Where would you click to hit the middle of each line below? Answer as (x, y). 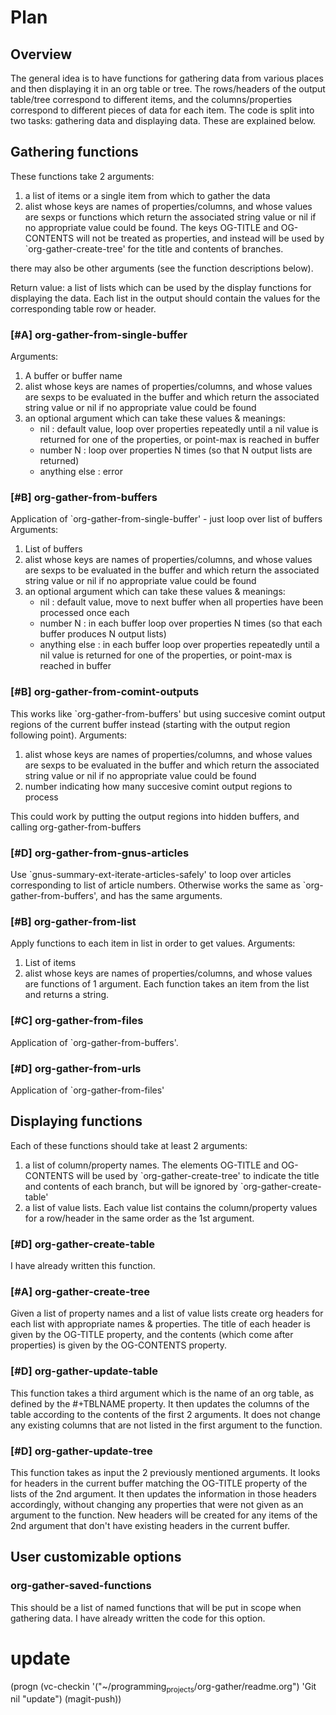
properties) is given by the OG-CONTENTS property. (118, 1345)
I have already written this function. (83, 1265)
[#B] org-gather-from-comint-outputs (105, 692)
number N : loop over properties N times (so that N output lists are (176, 450)
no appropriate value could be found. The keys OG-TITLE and (151, 227)
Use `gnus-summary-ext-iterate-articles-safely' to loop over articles (151, 874)
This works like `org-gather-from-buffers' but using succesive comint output (168, 713)
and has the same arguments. (161, 895)
